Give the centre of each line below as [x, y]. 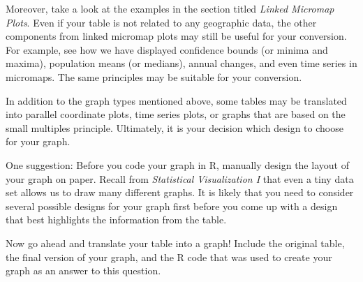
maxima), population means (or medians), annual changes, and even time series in [181, 63]
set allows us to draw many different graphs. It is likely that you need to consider [180, 192]
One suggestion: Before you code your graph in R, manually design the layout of [177, 164]
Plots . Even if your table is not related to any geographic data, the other [161, 22]
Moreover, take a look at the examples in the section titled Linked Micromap [170, 8]
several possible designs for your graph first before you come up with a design [172, 206]
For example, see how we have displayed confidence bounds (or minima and [167, 49]
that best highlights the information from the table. [116, 220]
